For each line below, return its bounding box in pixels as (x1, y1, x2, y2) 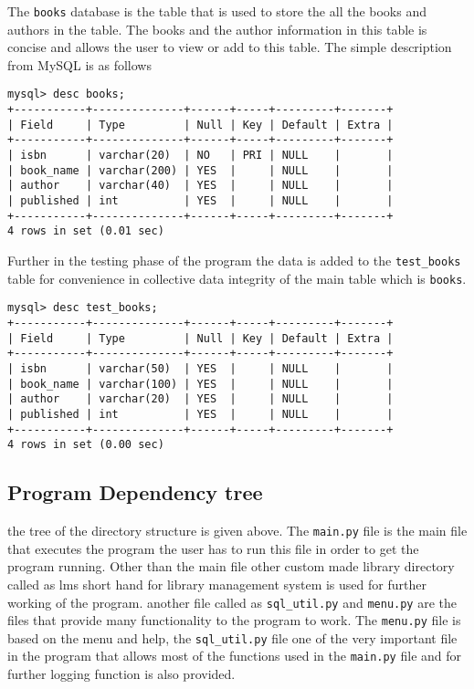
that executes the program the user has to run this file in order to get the (7, 538, 419, 558)
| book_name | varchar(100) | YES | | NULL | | (7, 377, 394, 391)
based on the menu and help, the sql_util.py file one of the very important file (7, 628, 458, 647)
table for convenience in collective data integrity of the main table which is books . (7, 268, 467, 287)
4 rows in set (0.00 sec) (7, 438, 164, 452)
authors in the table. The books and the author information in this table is (7, 19, 427, 38)
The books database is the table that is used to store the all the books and (7, 2, 427, 20)
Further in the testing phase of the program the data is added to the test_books (7, 251, 461, 269)
